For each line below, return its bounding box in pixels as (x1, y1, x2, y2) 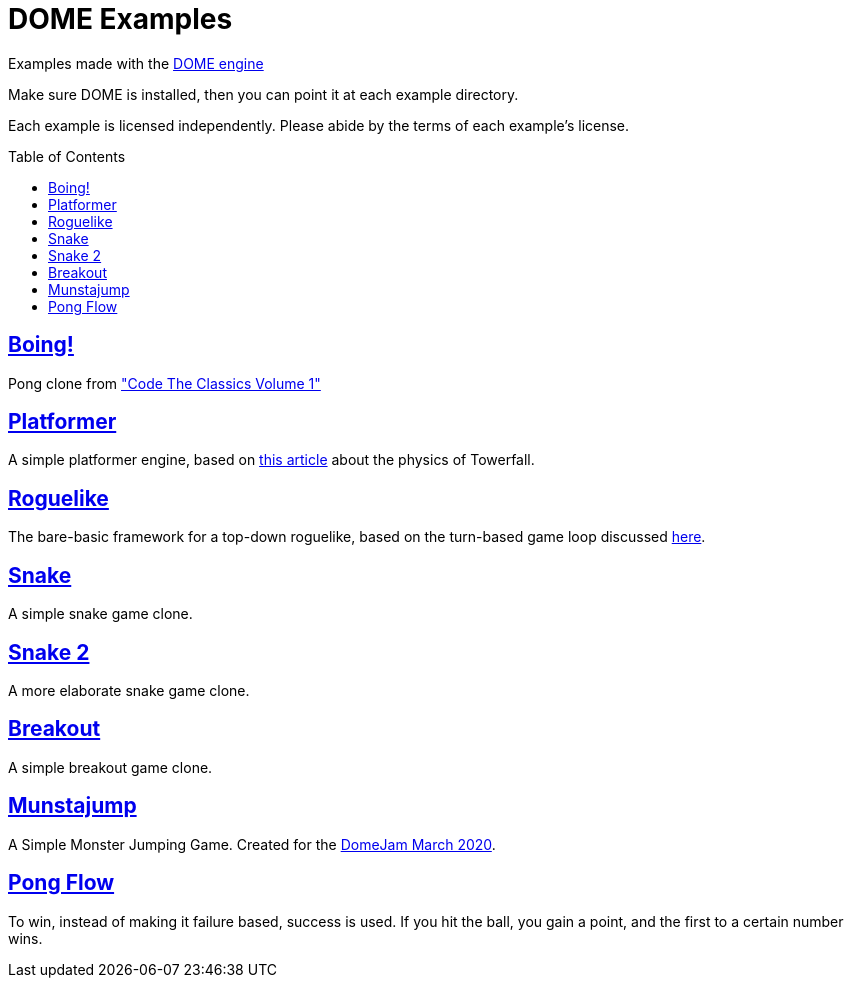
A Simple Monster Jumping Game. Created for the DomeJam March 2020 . (8, 835, 496, 853)
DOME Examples (8, 2, 233, 36)
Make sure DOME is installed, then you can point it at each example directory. (8, 85, 519, 103)
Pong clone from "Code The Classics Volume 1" (8, 374, 321, 392)
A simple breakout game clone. (8, 758, 213, 776)
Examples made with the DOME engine (8, 54, 264, 72)
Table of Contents (8, 147, 126, 165)
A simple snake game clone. (8, 605, 193, 623)
